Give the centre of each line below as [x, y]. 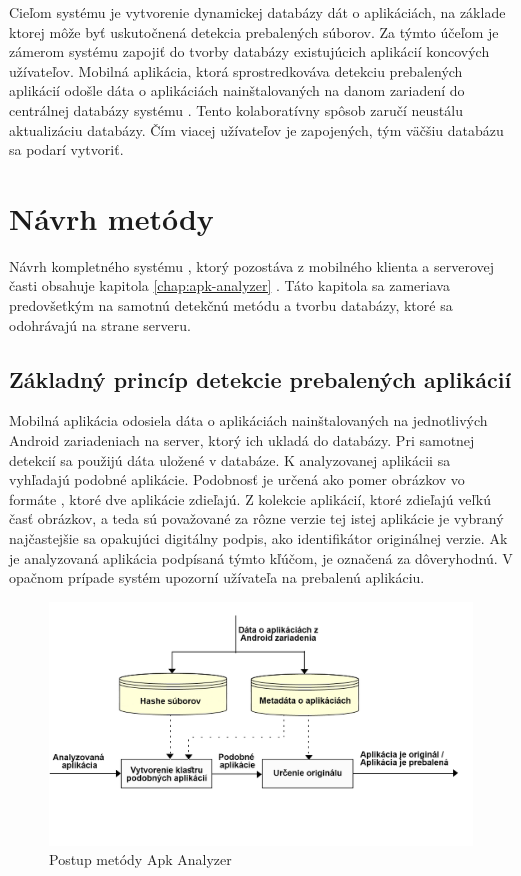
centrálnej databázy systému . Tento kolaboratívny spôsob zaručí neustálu [236, 109]
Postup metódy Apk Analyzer [140, 859]
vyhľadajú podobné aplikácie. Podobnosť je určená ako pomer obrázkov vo [237, 479]
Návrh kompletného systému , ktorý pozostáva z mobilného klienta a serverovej [251, 265]
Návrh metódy [111, 217]
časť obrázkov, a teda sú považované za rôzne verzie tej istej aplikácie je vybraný [256, 518]
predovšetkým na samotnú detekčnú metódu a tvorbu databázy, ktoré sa [231, 305]
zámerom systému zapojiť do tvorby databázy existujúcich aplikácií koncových [249, 51]
